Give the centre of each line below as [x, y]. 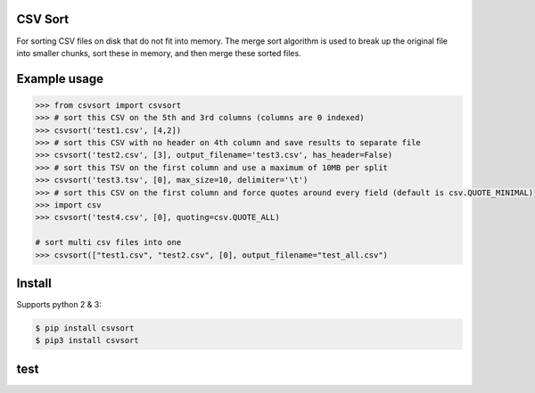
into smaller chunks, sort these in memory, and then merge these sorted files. [159, 53]
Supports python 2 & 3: [59, 305]
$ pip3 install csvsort [87, 340]
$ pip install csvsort [85, 328]
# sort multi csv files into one [108, 242]
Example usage [60, 79]
